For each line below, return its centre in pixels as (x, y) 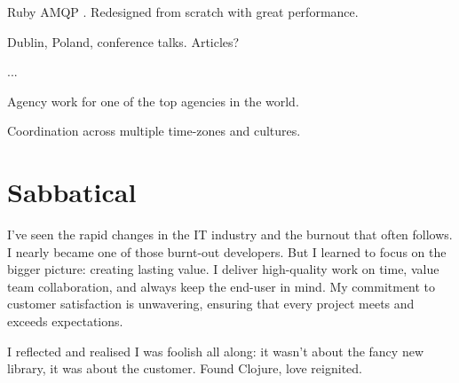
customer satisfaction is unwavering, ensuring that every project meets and (211, 304)
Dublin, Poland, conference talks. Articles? (123, 41)
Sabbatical (72, 192)
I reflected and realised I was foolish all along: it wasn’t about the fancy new (215, 351)
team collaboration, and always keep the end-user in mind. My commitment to (222, 286)
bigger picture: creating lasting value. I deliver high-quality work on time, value (223, 269)
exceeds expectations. (65, 321)
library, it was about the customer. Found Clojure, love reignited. (185, 368)
